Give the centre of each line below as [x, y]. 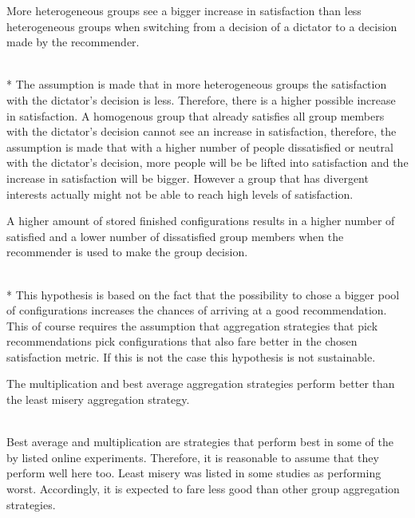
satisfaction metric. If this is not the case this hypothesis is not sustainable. [191, 356]
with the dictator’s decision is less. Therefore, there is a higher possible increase [201, 99]
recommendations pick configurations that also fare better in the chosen [182, 341]
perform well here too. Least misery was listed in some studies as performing [194, 473]
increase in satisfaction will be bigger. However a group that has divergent [188, 178]
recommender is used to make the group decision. [127, 252]
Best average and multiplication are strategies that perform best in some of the [200, 442]
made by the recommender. [73, 42]
